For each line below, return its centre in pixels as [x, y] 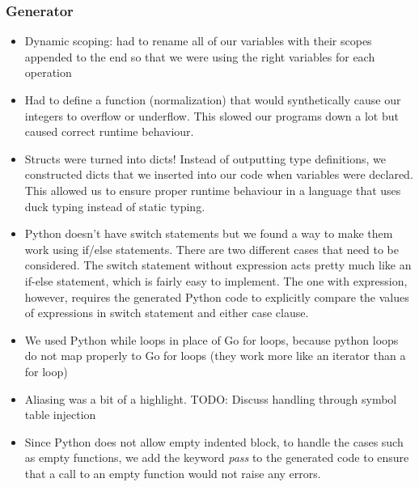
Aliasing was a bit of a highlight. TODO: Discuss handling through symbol [211, 398]
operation [48, 72]
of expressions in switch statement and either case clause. [167, 313]
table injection [60, 415]
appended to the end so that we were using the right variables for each [200, 56]
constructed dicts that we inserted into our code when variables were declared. [219, 174]
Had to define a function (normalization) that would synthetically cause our [213, 100]
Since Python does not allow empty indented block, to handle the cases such [214, 441]
